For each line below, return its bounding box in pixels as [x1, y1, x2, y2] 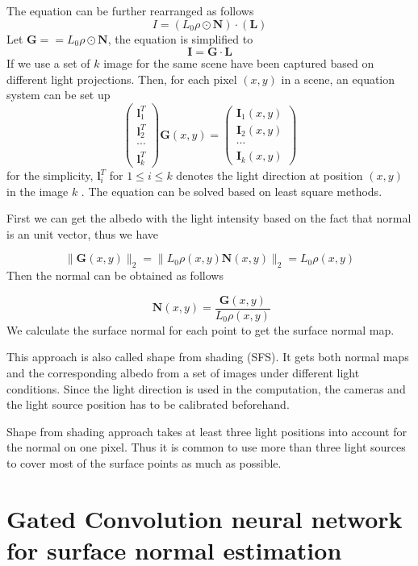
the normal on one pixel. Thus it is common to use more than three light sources [6, 439, 406, 456]
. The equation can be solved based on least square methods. [81, 182, 382, 199]
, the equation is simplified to [107, 30, 253, 47]
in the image [6, 182, 69, 199]
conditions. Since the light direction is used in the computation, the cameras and [6, 380, 406, 397]
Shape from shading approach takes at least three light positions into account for [6, 422, 408, 439]
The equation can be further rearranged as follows [6, 2, 254, 19]
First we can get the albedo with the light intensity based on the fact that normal [6, 210, 412, 227]
